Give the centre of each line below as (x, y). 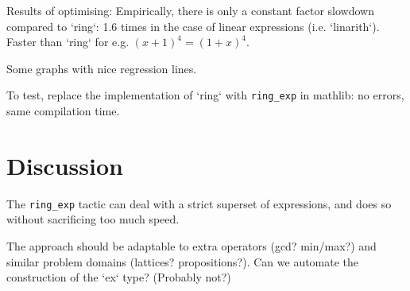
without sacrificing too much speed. (93, 219)
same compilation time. (63, 111)
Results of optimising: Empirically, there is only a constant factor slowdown (190, 10)
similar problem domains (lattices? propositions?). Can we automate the (183, 261)
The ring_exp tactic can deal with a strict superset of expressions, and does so (199, 203)
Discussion (65, 165)
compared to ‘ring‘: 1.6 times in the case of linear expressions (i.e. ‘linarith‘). (193, 26)
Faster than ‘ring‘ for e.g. (68, 42)
